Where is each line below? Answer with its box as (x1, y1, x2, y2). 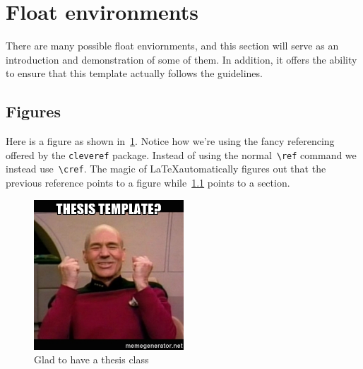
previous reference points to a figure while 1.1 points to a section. (6, 175, 290, 190)
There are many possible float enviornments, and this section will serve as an (6, 38, 339, 53)
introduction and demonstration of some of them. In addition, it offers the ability (6, 52, 357, 66)
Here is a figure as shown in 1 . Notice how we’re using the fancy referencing (6, 134, 335, 148)
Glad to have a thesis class (34, 352, 149, 367)
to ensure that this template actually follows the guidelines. (6, 66, 263, 81)
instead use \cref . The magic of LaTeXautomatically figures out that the (6, 161, 326, 176)
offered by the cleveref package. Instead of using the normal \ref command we (6, 147, 357, 162)
